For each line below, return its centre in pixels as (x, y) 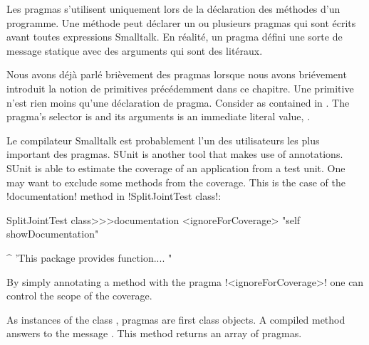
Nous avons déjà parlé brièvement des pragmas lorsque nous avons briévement (177, 74)
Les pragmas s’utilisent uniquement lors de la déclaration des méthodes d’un (173, 9)
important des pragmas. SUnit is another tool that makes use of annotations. (175, 154)
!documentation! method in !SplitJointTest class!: (114, 196)
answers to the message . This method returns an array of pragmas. (154, 333)
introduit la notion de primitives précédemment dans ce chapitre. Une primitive (180, 88)
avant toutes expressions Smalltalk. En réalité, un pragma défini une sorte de (175, 37)
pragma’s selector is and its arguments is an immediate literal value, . (158, 116)
